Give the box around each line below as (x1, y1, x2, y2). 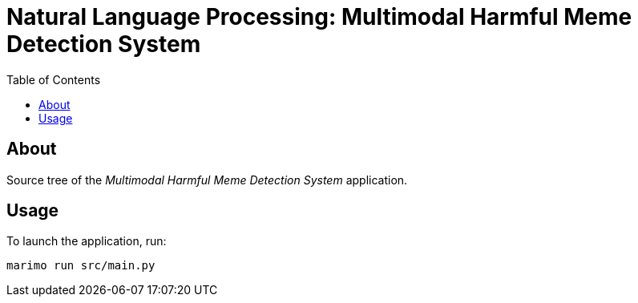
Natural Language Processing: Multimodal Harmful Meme (6, 3, 632, 30)
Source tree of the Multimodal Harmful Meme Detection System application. (6, 172, 408, 187)
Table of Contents (6, 72, 101, 87)
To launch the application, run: (6, 234, 167, 248)
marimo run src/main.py (6, 259, 155, 273)
